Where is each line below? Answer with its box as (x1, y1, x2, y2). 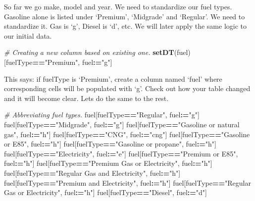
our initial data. (4, 30, 52, 41)
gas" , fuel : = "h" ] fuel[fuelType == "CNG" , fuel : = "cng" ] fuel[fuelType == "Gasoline (4, 129, 250, 139)
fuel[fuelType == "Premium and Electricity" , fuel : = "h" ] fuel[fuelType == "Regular (4, 177, 251, 188)
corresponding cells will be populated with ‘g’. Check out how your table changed (4, 83, 251, 94)
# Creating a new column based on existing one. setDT (4, 47, 174, 57)
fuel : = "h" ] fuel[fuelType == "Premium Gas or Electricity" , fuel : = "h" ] (4, 158, 212, 168)
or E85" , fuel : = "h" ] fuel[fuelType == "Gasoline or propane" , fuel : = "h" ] (4, 139, 216, 149)
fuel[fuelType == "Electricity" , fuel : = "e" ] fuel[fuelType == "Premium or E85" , (4, 148, 238, 158)
